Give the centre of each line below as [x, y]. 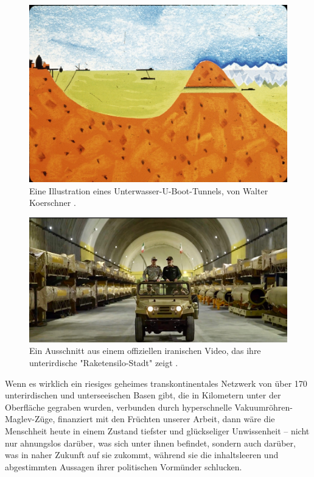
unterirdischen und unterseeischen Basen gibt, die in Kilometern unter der [143, 395]
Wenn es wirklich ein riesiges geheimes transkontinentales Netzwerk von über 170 [156, 383]
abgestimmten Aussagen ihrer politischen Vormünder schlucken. [124, 466]
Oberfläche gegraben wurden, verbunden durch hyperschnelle [118, 407]
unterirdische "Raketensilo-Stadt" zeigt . [104, 363]
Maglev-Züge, [30, 419]
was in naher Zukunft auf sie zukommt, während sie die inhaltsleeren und [142, 455]
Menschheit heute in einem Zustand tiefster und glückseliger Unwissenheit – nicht [157, 431]
